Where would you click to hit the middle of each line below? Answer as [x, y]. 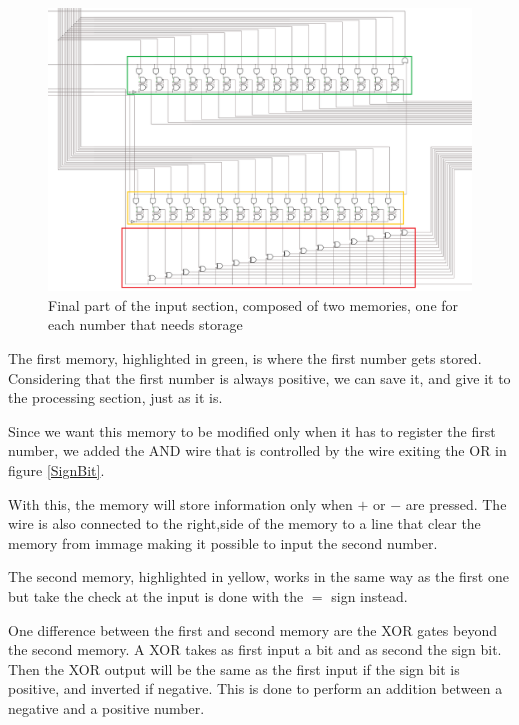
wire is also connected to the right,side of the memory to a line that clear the [244, 523]
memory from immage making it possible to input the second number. [223, 542]
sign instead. [369, 595]
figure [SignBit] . [56, 469]
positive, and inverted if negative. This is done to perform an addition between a [255, 688]
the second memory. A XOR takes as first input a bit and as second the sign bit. [255, 649]
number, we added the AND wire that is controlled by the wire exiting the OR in [257, 450]
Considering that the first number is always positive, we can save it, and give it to [259, 377]
